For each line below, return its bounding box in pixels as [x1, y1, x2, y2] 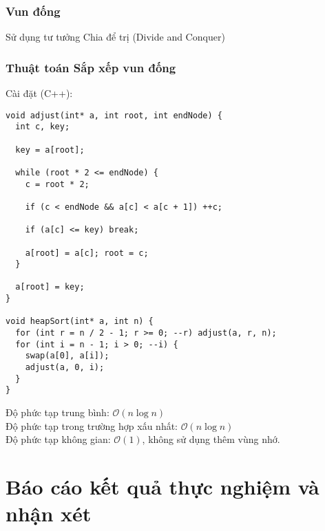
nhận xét [6, 499, 92, 528]
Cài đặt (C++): [6, 86, 73, 100]
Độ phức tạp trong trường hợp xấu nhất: [6, 418, 178, 433]
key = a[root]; [15, 144, 85, 155]
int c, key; [15, 122, 70, 132]
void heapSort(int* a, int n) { [6, 316, 154, 327]
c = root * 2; [25, 179, 90, 189]
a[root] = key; [15, 282, 85, 292]
